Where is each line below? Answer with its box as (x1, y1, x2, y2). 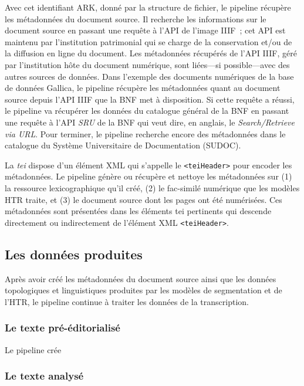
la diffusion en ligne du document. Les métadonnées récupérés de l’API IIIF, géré (5, 47, 297, 59)
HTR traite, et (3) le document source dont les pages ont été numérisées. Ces (5, 193, 282, 205)
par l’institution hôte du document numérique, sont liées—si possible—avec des (5, 58, 290, 70)
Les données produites (5, 245, 143, 263)
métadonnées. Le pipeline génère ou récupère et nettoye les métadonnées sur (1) (5, 170, 292, 182)
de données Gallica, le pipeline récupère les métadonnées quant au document (5, 82, 281, 94)
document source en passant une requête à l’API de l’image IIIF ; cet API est (5, 24, 286, 36)
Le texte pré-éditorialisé (5, 320, 120, 335)
